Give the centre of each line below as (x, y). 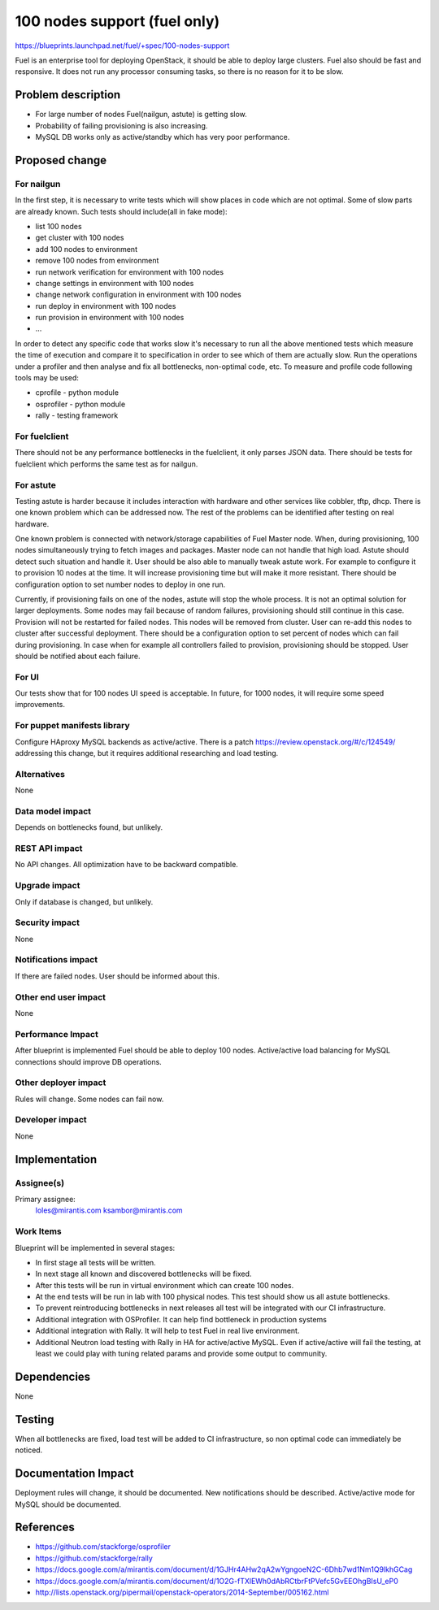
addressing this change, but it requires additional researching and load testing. (147, 753)
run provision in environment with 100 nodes (110, 318)
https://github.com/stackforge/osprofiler (103, 1547)
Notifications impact (56, 960)
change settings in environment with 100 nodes (115, 283)
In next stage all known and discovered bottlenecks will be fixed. (143, 1274)
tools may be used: (47, 378)
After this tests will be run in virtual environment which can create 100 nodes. (165, 1285)
